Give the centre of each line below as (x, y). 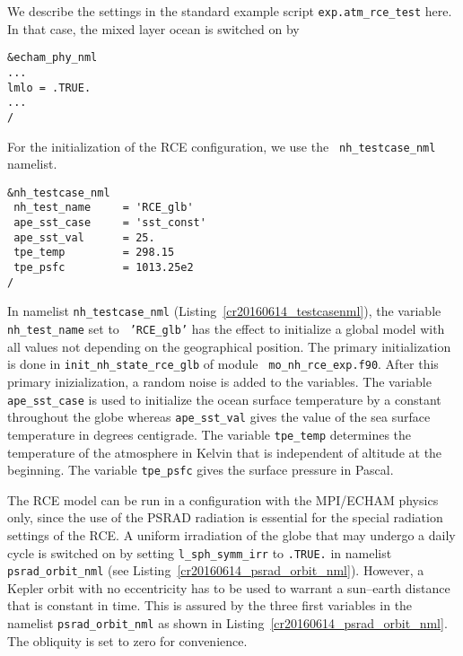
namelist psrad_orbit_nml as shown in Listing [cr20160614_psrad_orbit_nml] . (227, 623)
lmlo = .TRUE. (49, 87)
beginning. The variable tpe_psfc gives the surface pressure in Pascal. (201, 470)
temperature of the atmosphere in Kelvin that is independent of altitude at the (225, 452)
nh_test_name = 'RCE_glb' (104, 208)
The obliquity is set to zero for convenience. (127, 640)
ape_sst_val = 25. (84, 237)
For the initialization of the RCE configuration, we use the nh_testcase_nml (222, 146)
